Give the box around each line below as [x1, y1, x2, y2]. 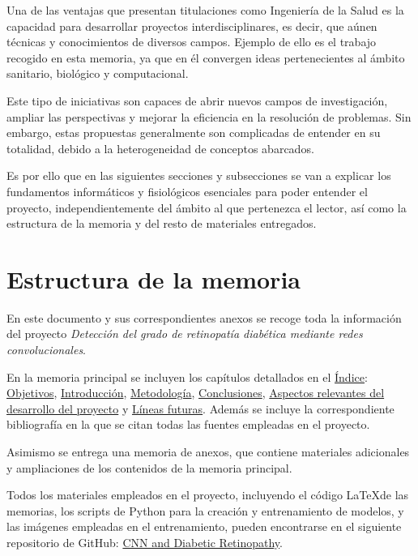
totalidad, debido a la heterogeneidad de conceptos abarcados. [6, 139, 314, 156]
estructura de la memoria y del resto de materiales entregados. [6, 215, 317, 232]
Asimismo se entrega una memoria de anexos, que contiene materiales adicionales [6, 443, 410, 460]
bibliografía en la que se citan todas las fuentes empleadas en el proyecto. [6, 416, 370, 433]
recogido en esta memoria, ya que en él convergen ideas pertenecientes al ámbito [6, 49, 405, 66]
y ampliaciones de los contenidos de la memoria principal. [6, 459, 292, 476]
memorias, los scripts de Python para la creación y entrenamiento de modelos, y [6, 502, 404, 519]
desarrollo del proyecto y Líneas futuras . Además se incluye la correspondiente [6, 400, 395, 417]
